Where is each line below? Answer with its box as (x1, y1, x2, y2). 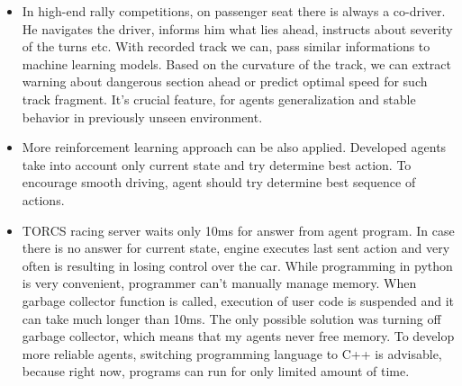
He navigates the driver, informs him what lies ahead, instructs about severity (22, 19, 453, 38)
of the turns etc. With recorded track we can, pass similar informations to (22, 37, 430, 56)
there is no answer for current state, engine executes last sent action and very (22, 238, 450, 257)
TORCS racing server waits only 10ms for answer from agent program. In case (22, 220, 455, 239)
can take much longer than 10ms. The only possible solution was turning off (22, 309, 441, 328)
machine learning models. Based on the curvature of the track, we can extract (22, 54, 451, 73)
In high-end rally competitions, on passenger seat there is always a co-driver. (22, 2, 446, 20)
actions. (22, 190, 65, 209)
